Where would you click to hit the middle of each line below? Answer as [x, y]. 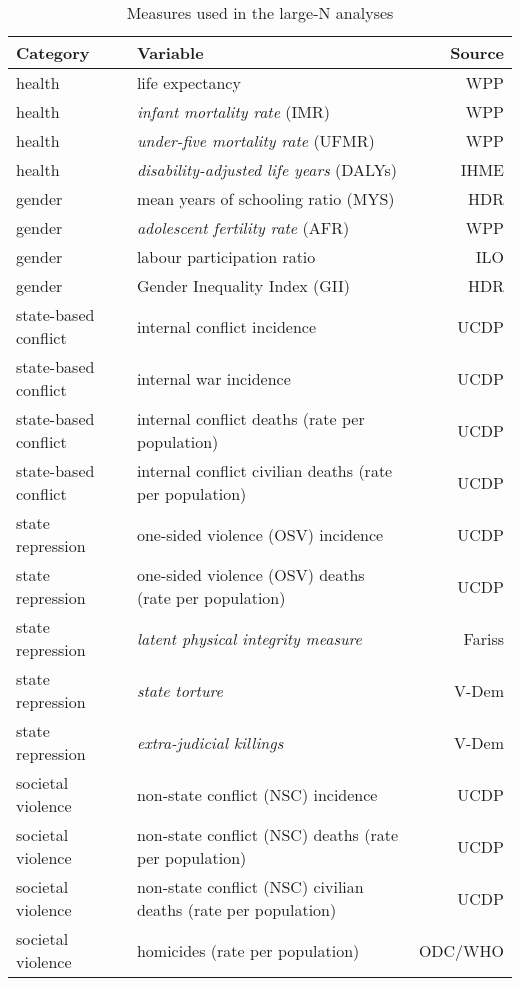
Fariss [483, 638]
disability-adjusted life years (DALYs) [266, 169]
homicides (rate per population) [248, 950]
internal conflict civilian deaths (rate [264, 470]
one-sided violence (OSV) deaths [250, 574]
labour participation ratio [226, 256]
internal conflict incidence [226, 326]
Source [477, 52]
